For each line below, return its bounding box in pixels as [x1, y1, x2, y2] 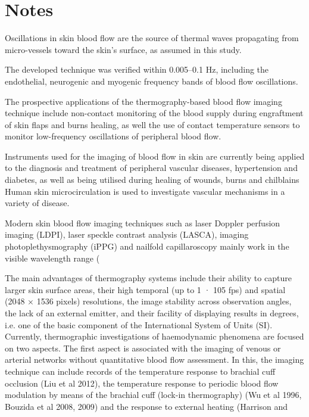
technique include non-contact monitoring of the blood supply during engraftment [5, 107, 304, 119]
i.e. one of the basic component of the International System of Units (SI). [5, 318, 273, 331]
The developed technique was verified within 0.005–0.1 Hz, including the [5, 63, 269, 76]
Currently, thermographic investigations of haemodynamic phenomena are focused [5, 330, 304, 343]
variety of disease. [5, 197, 70, 209]
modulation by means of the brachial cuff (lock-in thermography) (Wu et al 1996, [5, 388, 302, 401]
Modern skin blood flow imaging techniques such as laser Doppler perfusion [5, 216, 280, 229]
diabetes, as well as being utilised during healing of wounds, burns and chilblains [5, 173, 299, 186]
